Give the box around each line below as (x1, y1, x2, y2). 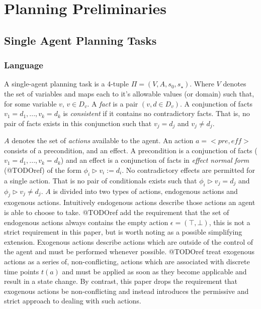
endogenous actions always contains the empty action (4, 217, 168, 227)
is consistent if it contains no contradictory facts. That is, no (63, 108, 250, 119)
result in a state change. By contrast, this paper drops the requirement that (4, 276, 237, 286)
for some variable (4, 98, 57, 109)
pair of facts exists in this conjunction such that (4, 118, 152, 128)
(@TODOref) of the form (4, 164, 81, 175)
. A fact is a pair (87, 98, 138, 109)
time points (4, 266, 39, 276)
